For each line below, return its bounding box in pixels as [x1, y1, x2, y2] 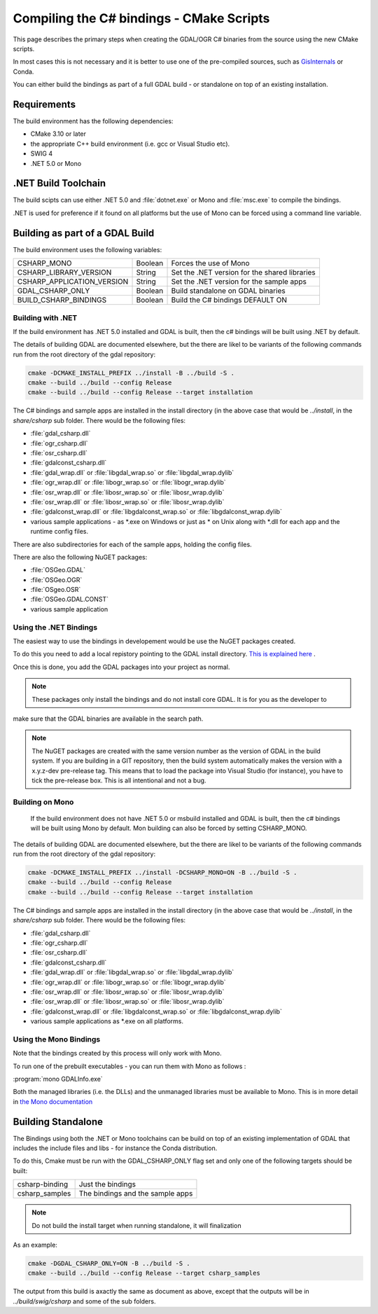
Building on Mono [13, 797, 74, 807]
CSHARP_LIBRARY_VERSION [17, 268, 112, 277]
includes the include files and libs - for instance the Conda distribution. [13, 1144, 218, 1152]
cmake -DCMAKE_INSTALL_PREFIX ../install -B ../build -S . [27, 368, 234, 377]
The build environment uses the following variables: [13, 245, 162, 254]
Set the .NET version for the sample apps [171, 277, 307, 286]
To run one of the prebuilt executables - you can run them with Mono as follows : [13, 1062, 246, 1070]
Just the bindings [78, 1180, 136, 1189]
